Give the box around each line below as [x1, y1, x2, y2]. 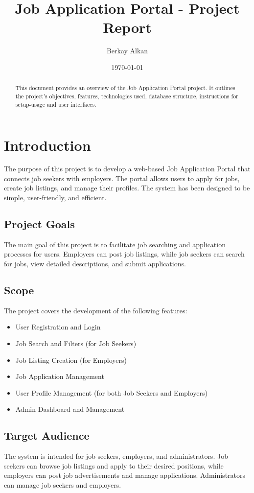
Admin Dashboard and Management [15, 404, 125, 414]
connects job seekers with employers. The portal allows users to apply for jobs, [4, 173, 240, 183]
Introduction [4, 135, 91, 155]
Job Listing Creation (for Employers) [15, 354, 127, 365]
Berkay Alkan [106, 46, 148, 56]
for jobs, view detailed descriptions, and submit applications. [4, 258, 186, 268]
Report [103, 17, 152, 37]
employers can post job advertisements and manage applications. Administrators [4, 470, 246, 480]
